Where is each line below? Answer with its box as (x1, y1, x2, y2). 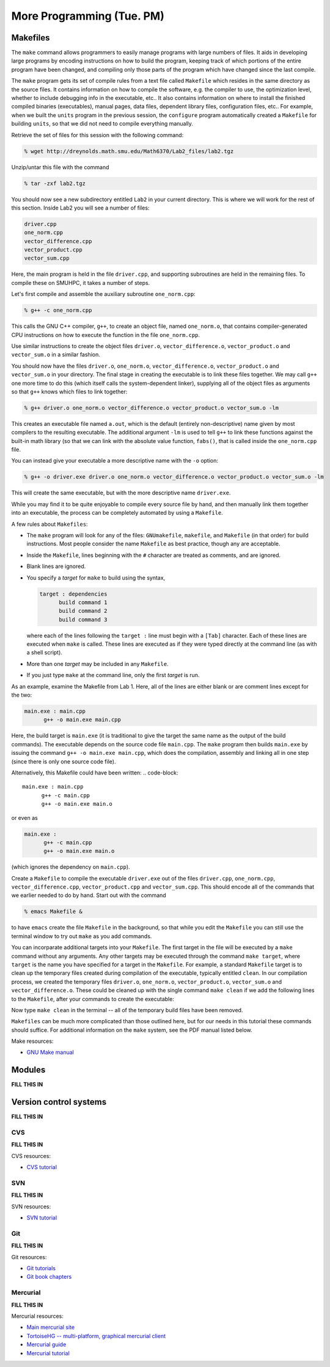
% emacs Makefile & (24, 908, 82, 915)
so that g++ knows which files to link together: (11, 388, 128, 395)
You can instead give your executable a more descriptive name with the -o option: (11, 457, 219, 464)
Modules (11, 1065, 46, 1075)
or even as (11, 814, 38, 821)
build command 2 (59, 607, 108, 615)
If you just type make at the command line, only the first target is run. (26, 672, 200, 679)
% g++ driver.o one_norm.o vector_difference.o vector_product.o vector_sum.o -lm (24, 404, 279, 411)
